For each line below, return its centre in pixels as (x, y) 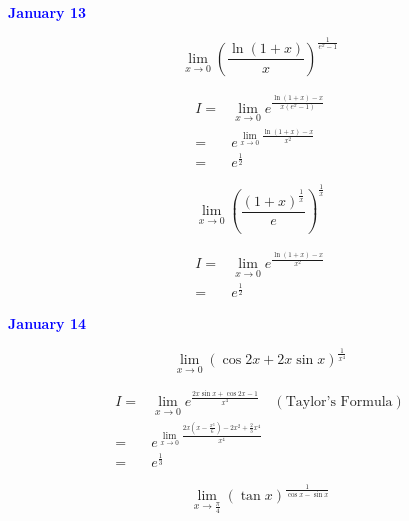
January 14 (47, 323)
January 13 (47, 12)
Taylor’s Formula (339, 402)
